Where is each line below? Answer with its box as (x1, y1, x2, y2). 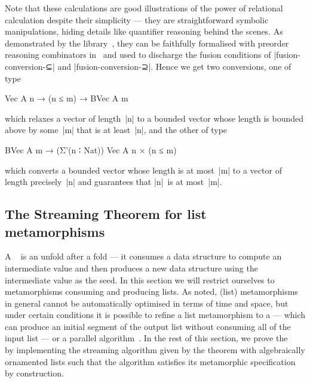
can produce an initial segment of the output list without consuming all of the (5, 320, 291, 332)
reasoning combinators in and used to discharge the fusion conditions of (5, 48, 271, 61)
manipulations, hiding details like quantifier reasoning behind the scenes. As (5, 25, 283, 38)
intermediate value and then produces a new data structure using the (5, 261, 258, 274)
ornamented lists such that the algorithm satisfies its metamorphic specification (5, 355, 296, 367)
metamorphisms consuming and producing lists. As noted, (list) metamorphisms (5, 285, 298, 298)
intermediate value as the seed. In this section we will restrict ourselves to (5, 273, 275, 286)
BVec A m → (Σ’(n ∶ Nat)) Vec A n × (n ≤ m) (5, 143, 177, 156)
